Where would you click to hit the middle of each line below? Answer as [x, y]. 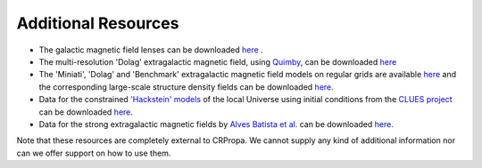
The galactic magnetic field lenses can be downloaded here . [151, 50]
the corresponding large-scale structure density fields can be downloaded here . [186, 87]
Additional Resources [98, 23]
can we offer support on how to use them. [94, 153]
